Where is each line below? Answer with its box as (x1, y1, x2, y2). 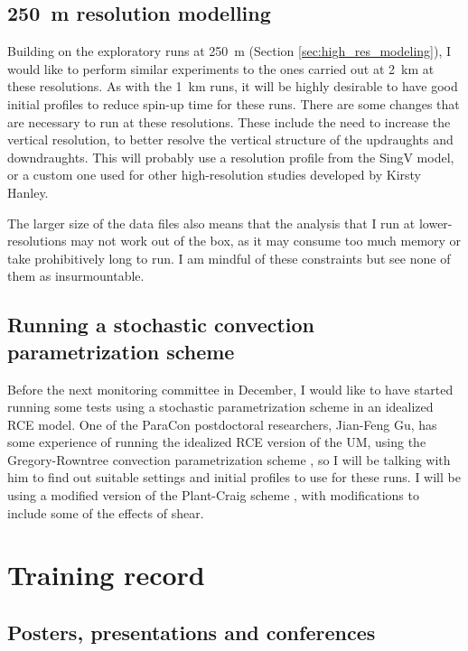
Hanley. (7, 182, 49, 201)
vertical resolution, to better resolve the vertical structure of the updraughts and (7, 130, 454, 149)
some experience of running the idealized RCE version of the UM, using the (7, 432, 426, 451)
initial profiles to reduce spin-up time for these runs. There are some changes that (7, 94, 460, 113)
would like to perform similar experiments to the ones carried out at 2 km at (7, 59, 435, 78)
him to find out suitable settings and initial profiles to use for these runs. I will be (7, 468, 461, 487)
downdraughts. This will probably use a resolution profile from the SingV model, (7, 147, 454, 166)
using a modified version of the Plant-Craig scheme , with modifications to (7, 486, 419, 505)
